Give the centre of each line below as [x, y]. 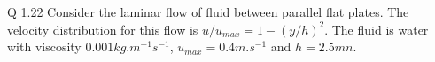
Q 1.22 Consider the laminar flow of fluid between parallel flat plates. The [208, 12]
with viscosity [44, 46]
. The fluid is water [377, 29]
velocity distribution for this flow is [103, 29]
